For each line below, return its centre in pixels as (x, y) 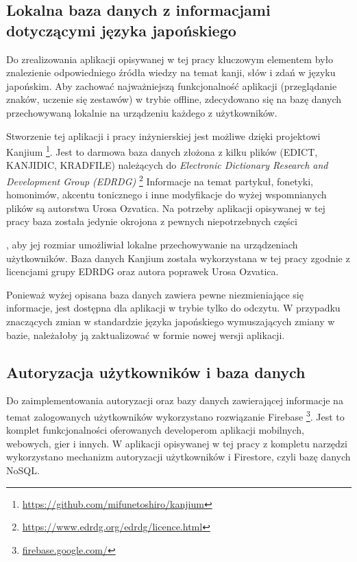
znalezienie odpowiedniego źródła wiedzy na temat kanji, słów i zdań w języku (171, 72)
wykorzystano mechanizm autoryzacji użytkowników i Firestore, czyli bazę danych (178, 457)
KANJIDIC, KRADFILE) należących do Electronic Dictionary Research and (167, 165)
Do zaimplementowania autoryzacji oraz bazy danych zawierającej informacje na (175, 400)
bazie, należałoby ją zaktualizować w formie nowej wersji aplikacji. (146, 335)
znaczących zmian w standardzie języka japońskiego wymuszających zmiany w (171, 321)
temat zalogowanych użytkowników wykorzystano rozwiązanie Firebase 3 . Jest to (175, 415)
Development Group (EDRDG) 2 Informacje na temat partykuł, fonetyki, (160, 180)
